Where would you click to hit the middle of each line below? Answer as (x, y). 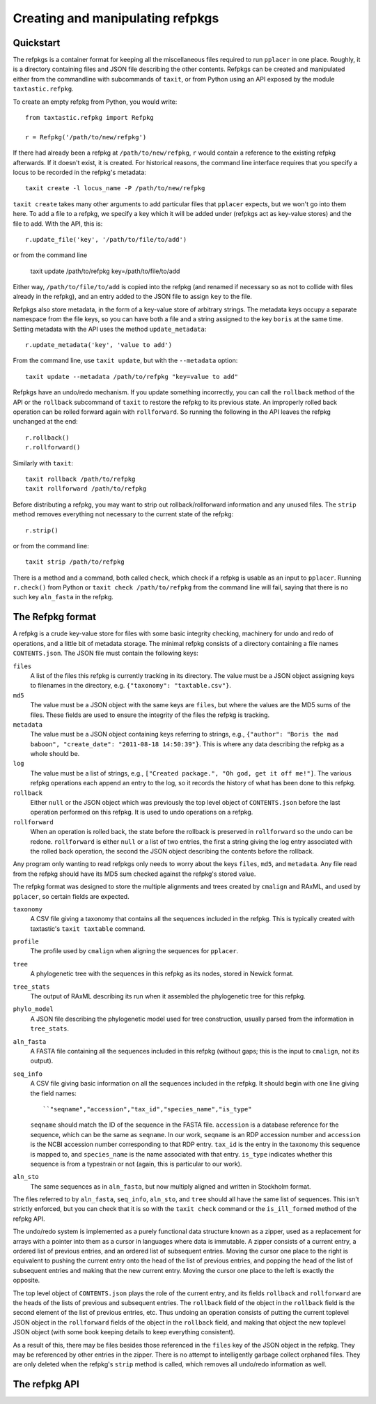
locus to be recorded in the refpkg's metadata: (79, 172)
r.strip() (42, 530)
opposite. (26, 1280)
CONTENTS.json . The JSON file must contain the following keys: (105, 653)
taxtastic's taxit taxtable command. (88, 928)
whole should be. (55, 754)
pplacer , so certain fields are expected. (71, 896)
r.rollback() (47, 438)
